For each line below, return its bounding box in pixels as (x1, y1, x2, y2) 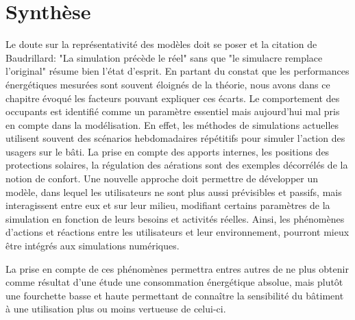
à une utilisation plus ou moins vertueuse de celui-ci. (5, 301, 226, 316)
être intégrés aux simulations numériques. (5, 238, 180, 253)
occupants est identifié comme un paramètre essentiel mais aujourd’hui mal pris (5, 104, 340, 119)
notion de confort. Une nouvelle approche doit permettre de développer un (5, 171, 319, 186)
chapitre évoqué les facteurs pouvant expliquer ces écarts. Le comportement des (5, 90, 340, 105)
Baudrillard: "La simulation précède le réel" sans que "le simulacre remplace (5, 50, 323, 64)
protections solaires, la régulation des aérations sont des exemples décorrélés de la (5, 158, 348, 172)
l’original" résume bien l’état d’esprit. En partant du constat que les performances (5, 64, 350, 78)
